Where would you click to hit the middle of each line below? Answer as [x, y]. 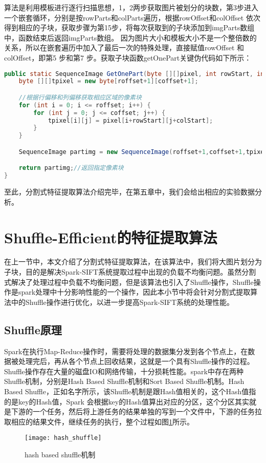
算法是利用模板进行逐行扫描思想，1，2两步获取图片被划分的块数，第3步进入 [131, 7]
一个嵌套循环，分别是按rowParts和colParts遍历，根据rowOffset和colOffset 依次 [132, 17]
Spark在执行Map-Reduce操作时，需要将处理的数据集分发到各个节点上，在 [126, 351]
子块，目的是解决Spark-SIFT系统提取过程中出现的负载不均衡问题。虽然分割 [130, 272]
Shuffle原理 [33, 329]
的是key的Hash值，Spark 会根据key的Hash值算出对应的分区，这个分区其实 [127, 401]
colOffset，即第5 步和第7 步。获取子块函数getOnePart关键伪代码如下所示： [128, 57]
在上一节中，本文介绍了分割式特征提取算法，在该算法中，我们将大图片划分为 [133, 262]
